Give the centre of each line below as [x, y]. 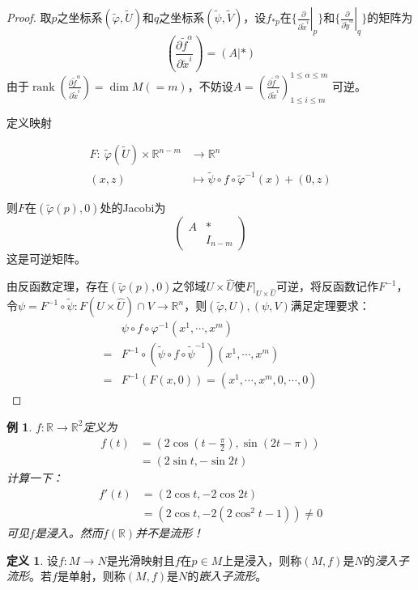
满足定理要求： [330, 306]
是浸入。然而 [68, 533]
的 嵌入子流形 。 [227, 576]
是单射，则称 [91, 576]
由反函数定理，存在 [58, 286]
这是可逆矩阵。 [46, 259]
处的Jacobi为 [133, 208]
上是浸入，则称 [262, 560]
